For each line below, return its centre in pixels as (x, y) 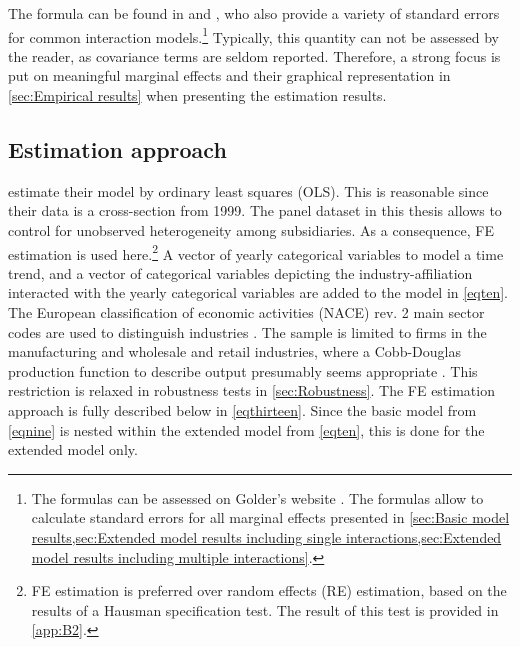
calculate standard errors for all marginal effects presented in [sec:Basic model (270, 517)
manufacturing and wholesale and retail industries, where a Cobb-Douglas (234, 351)
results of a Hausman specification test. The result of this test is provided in (265, 609)
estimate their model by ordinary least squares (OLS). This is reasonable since (248, 190)
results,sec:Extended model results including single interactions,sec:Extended (266, 536)
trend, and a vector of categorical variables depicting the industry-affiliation (240, 272)
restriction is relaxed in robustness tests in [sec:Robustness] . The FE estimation (251, 390)
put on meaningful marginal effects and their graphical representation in (229, 75)
